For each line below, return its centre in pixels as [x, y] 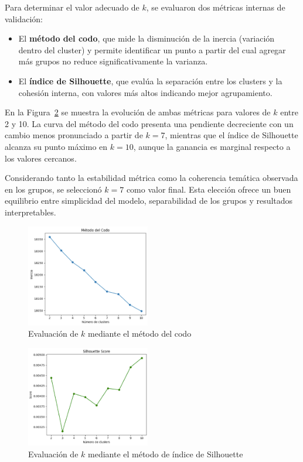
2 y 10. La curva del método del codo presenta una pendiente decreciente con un [149, 123]
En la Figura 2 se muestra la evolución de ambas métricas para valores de [138, 112]
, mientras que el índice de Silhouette [231, 135]
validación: [24, 18]
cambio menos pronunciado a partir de [74, 135]
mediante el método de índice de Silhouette [166, 454]
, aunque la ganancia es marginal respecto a [212, 146]
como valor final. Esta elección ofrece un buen [209, 189]
